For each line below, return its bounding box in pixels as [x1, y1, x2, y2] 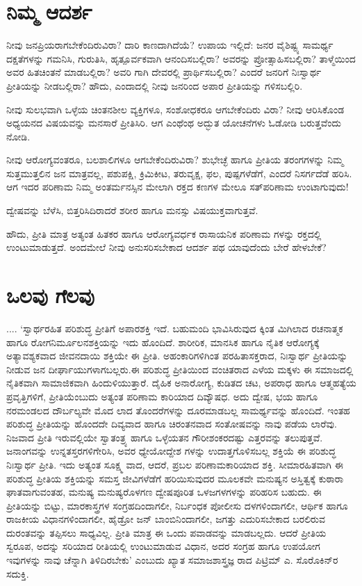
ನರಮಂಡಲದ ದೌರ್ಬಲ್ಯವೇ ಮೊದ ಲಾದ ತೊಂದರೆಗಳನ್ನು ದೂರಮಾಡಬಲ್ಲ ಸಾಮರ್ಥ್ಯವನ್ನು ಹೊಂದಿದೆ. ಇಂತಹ [6, 402, 350, 417]
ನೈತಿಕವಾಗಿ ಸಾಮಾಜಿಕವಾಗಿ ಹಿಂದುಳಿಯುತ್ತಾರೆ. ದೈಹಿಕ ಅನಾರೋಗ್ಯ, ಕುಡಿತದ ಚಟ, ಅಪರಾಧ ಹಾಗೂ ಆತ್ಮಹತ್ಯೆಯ [6, 375, 356, 390]
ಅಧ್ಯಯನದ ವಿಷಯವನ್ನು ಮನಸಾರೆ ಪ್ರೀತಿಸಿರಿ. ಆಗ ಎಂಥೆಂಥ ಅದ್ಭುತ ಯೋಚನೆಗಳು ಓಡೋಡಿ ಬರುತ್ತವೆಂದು [6, 115, 342, 130]
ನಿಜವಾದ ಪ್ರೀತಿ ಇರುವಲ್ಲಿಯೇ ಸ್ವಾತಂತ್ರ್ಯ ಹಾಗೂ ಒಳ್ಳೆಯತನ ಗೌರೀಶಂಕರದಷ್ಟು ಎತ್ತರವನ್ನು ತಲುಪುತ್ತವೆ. [6, 430, 323, 444]
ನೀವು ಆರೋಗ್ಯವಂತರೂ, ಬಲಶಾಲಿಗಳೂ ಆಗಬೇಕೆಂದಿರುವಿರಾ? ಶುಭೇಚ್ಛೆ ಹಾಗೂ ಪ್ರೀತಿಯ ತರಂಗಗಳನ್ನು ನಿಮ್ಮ [6, 152, 344, 167]
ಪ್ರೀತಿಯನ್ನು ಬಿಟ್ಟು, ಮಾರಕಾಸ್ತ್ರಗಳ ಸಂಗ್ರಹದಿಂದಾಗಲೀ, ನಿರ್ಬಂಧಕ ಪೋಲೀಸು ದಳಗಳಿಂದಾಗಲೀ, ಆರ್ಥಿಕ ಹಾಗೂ [6, 498, 348, 512]
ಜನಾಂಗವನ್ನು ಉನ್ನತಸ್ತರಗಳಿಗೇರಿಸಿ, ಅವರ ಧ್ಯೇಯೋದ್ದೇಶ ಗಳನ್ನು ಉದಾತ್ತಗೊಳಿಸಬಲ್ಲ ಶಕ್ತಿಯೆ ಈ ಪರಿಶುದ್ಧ [6, 443, 336, 458]
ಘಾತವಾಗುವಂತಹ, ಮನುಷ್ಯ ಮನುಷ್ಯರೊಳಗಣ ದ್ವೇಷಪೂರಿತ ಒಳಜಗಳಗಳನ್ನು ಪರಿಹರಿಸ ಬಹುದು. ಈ [6, 485, 322, 499]
